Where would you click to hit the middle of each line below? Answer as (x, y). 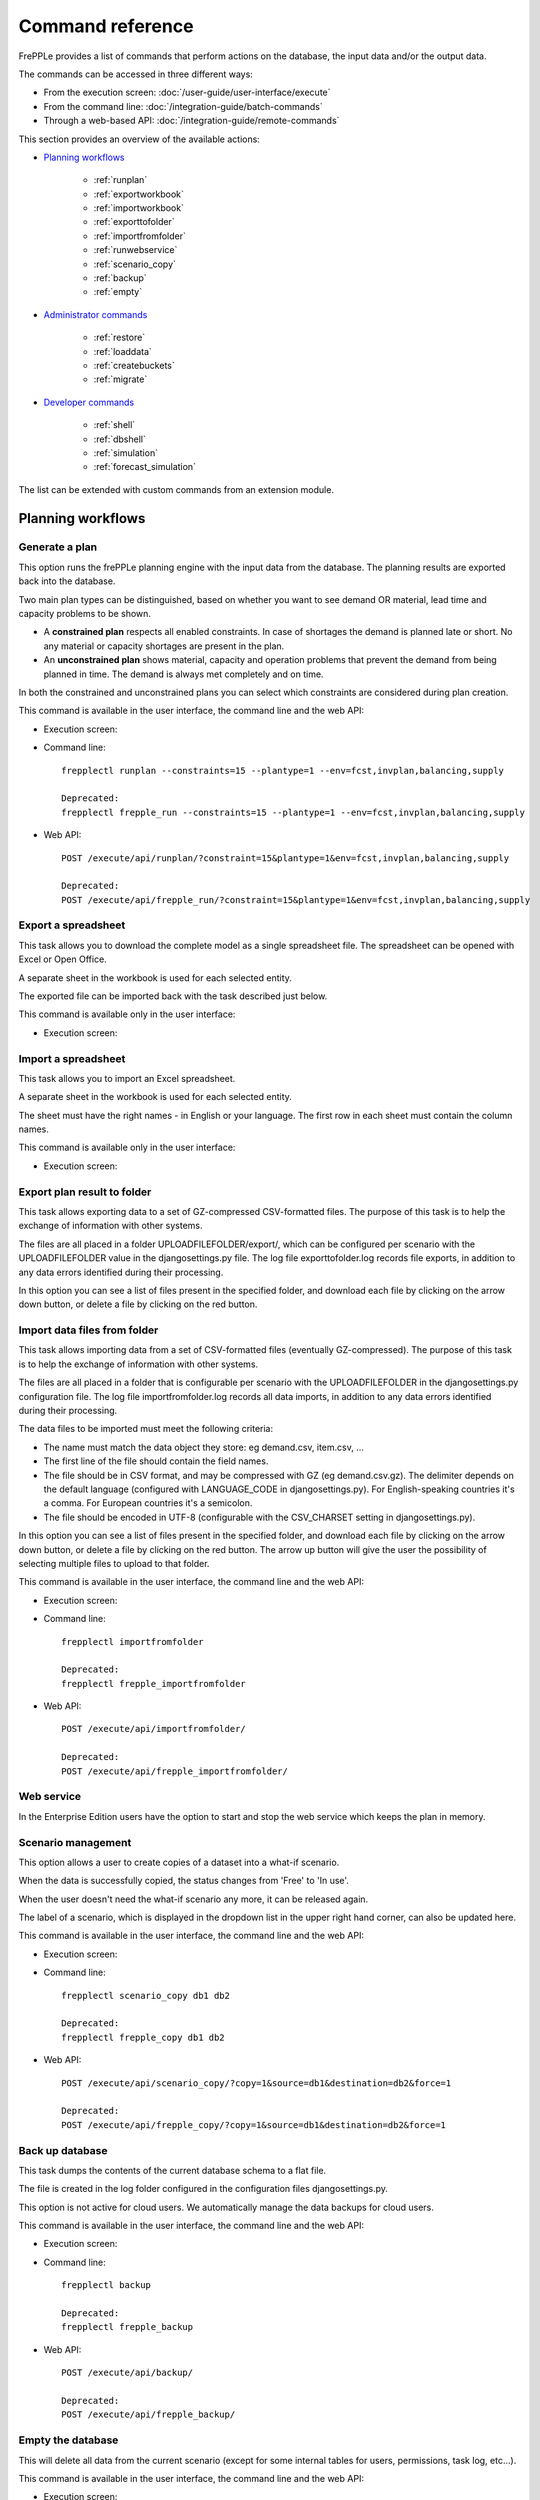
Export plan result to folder (85, 1192)
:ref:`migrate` (120, 379)
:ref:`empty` (118, 292)
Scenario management (75, 1842)
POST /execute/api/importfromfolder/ (154, 1729)
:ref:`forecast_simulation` (145, 467)
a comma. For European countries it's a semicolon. (148, 1503)
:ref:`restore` (119, 337)
